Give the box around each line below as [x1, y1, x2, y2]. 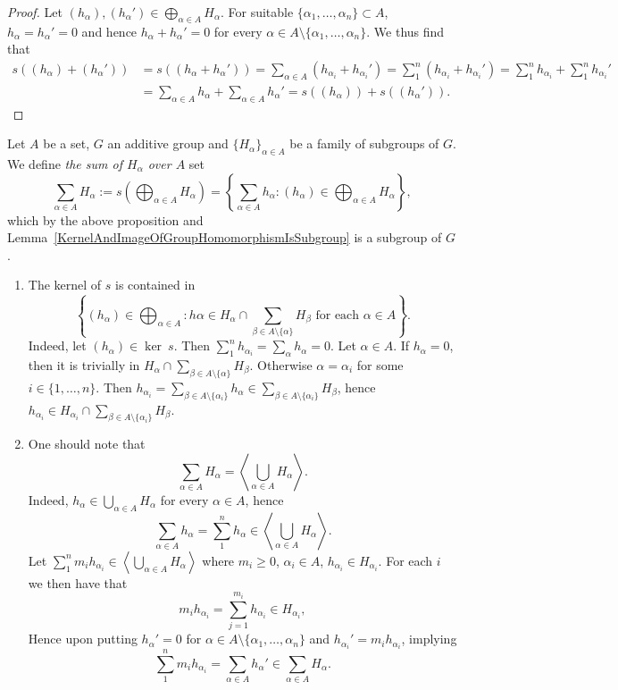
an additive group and [107, 134, 229, 153]
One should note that [28, 434, 146, 453]
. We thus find [366, 21, 445, 40]
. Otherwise [249, 355, 313, 374]
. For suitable [220, 3, 294, 21]
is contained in [115, 275, 196, 294]
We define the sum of [7, 155, 122, 173]
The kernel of [28, 275, 102, 294]
